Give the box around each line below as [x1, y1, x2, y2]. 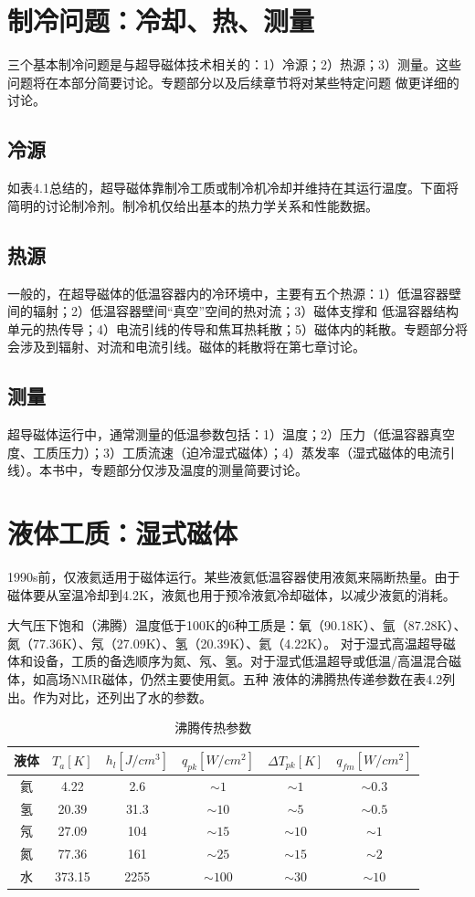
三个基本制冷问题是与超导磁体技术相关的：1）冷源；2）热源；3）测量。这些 [7, 55, 461, 74]
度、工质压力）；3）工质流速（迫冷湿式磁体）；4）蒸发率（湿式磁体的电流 [7, 442, 442, 461]
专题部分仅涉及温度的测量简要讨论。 [90, 460, 308, 480]
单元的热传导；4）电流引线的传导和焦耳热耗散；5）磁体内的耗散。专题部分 [7, 319, 455, 338]
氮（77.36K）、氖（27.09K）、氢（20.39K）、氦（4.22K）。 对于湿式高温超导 [7, 633, 443, 652]
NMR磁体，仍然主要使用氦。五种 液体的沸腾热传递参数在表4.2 [70, 669, 443, 688]
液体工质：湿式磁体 [7, 514, 238, 552]
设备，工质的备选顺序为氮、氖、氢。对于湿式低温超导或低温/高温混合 [32, 651, 449, 670]
